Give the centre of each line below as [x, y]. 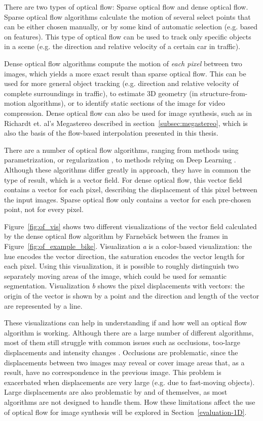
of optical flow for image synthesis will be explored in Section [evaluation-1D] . [125, 412]
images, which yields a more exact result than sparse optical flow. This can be [125, 73]
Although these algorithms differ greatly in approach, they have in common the [127, 169]
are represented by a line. [43, 305]
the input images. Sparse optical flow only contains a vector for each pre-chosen [128, 199]
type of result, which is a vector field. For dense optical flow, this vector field [123, 179]
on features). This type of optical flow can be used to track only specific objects [128, 36]
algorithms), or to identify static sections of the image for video [126, 103]
